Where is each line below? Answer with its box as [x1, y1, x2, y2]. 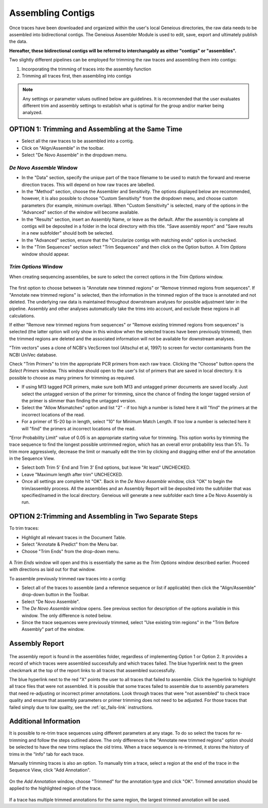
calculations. [9, 312, 35, 318]
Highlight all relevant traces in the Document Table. [21, 534, 127, 540]
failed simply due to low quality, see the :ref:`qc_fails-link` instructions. [9, 704, 153, 710]
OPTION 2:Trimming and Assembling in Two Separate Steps [9, 512, 198, 521]
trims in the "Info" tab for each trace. [9, 751, 84, 757]
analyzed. [22, 110, 43, 116]
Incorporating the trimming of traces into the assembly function [21, 66, 151, 72]
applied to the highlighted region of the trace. [9, 785, 102, 791]
